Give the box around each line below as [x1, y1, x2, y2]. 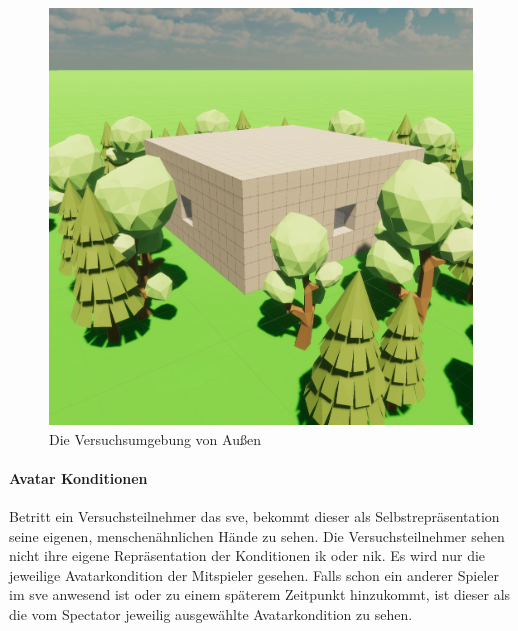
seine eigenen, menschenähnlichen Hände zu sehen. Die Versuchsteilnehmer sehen [9, 525, 505, 546]
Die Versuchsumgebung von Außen [49, 428, 261, 449]
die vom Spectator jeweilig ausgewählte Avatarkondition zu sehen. [9, 603, 413, 624]
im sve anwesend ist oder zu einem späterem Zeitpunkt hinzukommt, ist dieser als [9, 584, 511, 605]
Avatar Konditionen [9, 467, 148, 488]
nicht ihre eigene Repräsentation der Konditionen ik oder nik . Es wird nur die [9, 545, 486, 566]
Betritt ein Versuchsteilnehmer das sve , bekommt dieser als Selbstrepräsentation [9, 505, 500, 526]
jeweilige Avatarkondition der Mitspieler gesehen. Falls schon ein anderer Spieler [9, 564, 499, 585]
